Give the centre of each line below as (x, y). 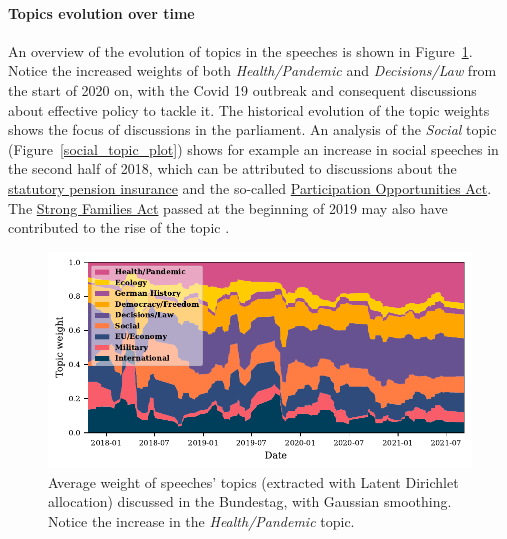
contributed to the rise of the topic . (119, 227)
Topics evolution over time (101, 12)
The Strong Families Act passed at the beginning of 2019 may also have (228, 207)
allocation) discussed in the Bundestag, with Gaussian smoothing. (250, 501)
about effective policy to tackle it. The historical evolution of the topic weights (249, 109)
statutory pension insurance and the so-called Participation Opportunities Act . (250, 187)
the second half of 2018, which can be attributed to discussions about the (232, 168)
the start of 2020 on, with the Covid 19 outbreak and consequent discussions (242, 89)
